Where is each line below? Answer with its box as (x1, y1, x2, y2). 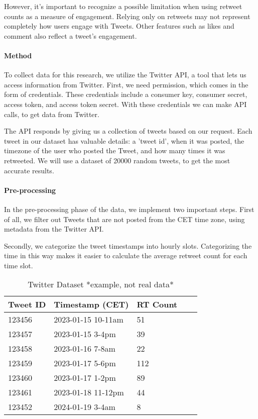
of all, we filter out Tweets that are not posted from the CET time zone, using (4, 214, 245, 224)
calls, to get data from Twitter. (4, 109, 99, 119)
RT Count (137, 298, 178, 310)
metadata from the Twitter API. (4, 224, 104, 234)
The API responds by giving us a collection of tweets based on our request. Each (4, 126, 252, 136)
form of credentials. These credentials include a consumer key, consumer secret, (4, 89, 247, 99)
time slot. (4, 260, 33, 270)
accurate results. (4, 165, 54, 175)
